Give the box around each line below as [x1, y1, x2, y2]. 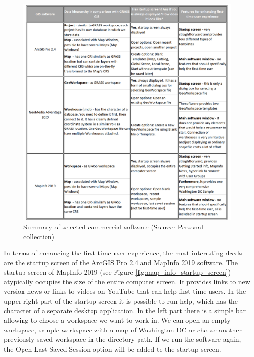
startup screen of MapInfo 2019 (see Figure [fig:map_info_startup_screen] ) [4, 267, 231, 277]
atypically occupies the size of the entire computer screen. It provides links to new [4, 276, 250, 286]
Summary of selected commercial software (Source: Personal [23, 221, 203, 231]
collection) [23, 231, 54, 241]
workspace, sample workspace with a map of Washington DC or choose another [4, 324, 242, 334]
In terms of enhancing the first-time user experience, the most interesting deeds [4, 248, 242, 258]
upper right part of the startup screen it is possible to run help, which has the [4, 296, 238, 306]
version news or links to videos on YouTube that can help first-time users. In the [4, 286, 246, 296]
